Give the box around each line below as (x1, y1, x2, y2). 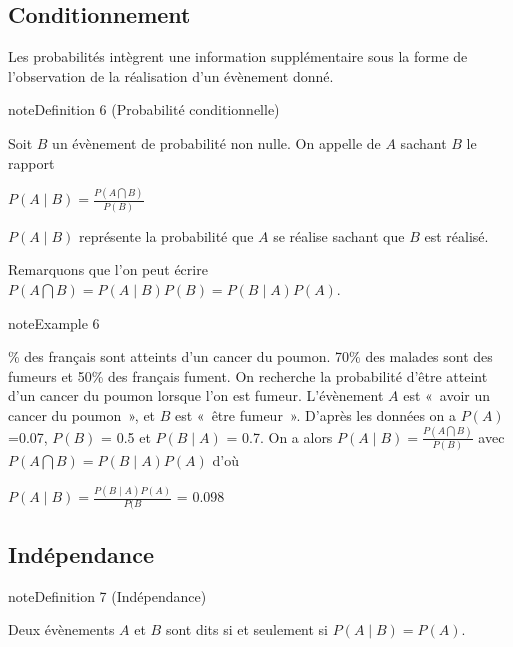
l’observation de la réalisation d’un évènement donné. (8, 65, 334, 86)
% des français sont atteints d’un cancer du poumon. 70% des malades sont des (8, 346, 493, 367)
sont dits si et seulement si (165, 619, 329, 640)
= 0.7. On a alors (226, 426, 333, 447)
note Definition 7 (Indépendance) (8, 585, 207, 606)
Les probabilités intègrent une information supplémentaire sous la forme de (8, 46, 468, 67)
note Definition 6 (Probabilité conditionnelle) (8, 99, 280, 120)
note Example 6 (8, 312, 100, 333)
